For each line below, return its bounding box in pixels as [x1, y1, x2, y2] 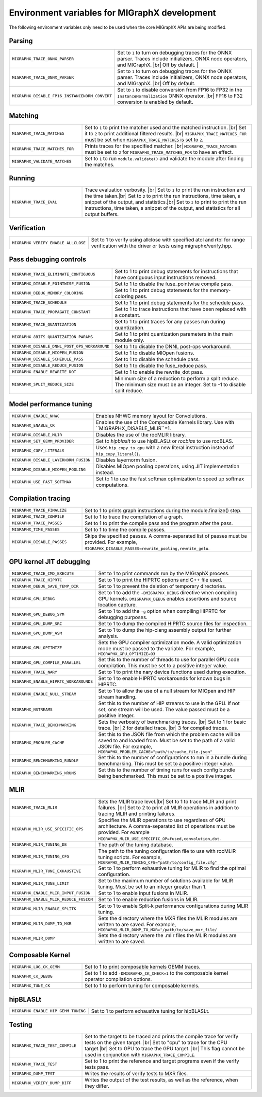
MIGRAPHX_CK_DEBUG [12, 973, 53, 979]
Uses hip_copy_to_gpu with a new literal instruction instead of [96, 444, 234, 451]
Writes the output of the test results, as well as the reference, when [84, 1077, 238, 1083]
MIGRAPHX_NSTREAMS [12, 707, 53, 712]
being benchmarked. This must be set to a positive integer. [98, 773, 233, 780]
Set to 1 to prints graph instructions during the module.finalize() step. [84, 507, 242, 513]
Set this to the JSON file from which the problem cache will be [98, 731, 241, 738]
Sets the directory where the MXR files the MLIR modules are [98, 915, 238, 922]
